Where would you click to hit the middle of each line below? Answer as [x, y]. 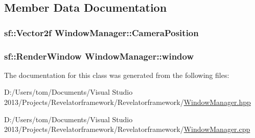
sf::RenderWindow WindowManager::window [99, 56]
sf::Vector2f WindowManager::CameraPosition [101, 32]
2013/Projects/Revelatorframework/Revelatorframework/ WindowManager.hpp [127, 102]
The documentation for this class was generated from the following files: [117, 75]
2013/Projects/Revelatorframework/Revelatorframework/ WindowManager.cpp [127, 129]
